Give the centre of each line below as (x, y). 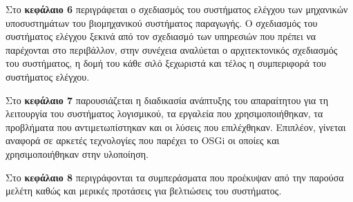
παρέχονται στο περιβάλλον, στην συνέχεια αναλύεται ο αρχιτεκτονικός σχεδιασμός (172, 49)
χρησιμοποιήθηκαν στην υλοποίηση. (77, 153)
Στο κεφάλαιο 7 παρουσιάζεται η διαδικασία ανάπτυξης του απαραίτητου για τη (167, 100)
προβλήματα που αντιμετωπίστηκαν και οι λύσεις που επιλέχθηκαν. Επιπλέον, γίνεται (176, 127)
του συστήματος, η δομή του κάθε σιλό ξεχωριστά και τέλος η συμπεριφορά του (166, 63)
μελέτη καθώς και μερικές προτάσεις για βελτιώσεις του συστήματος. (144, 191)
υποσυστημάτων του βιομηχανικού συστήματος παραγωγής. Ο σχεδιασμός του (162, 22)
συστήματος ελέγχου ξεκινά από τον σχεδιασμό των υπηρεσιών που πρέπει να (161, 36)
